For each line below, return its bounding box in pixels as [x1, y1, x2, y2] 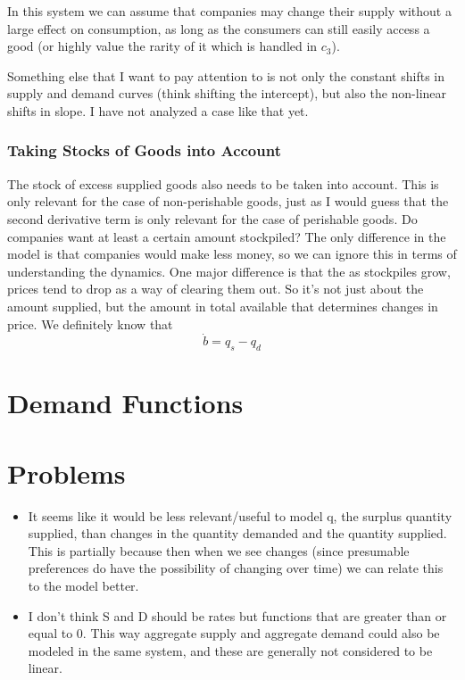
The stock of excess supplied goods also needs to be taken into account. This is [7, 174, 439, 193]
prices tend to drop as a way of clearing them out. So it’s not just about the [7, 279, 424, 298]
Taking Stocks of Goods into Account [7, 139, 281, 162]
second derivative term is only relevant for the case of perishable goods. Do [7, 209, 418, 228]
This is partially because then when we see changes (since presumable [28, 541, 410, 560]
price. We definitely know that [7, 314, 173, 333]
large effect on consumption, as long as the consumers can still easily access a [7, 19, 430, 37]
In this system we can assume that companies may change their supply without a [7, 2, 452, 20]
